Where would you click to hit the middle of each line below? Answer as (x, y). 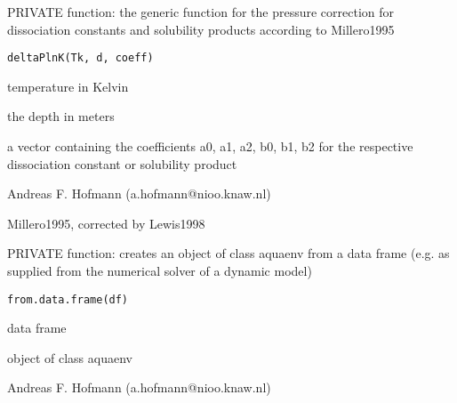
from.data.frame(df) (68, 299)
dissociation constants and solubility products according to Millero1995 (201, 29)
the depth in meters (61, 116)
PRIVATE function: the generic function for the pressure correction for (201, 12)
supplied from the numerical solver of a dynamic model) (160, 270)
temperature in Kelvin (68, 86)
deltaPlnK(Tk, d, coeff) (80, 58)
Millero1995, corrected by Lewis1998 (106, 223)
